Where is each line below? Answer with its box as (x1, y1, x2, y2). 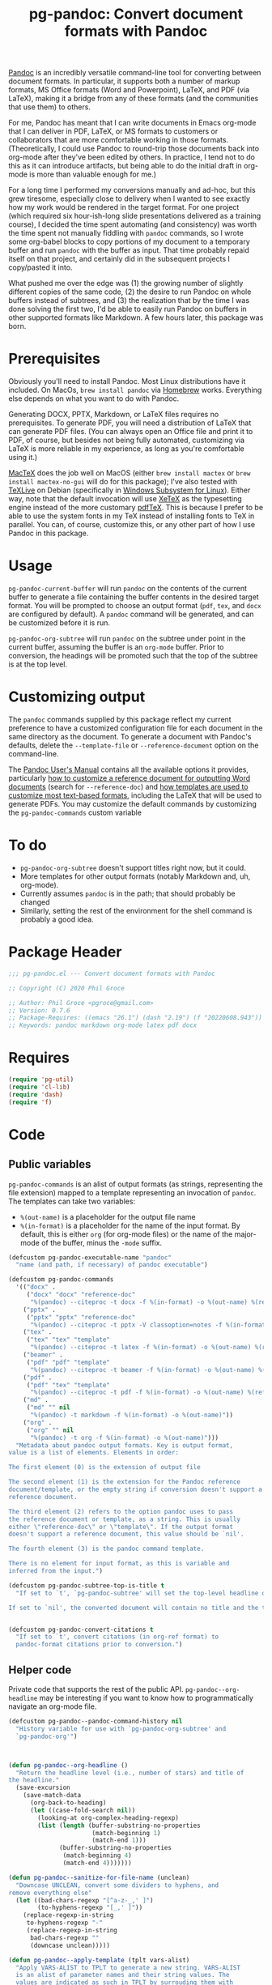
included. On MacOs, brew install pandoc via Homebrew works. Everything (8, 385, 262, 395)
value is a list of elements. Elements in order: (8, 1449, 180, 1457)
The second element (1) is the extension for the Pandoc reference (8, 1478, 241, 1486)
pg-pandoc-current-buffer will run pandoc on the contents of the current (8, 584, 248, 594)
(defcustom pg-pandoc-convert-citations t (8, 1625, 154, 1634)
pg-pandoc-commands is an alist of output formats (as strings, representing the (8, 1179, 263, 1189)
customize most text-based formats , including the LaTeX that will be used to (8, 790, 262, 800)
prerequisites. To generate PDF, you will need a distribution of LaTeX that (8, 418, 252, 428)
